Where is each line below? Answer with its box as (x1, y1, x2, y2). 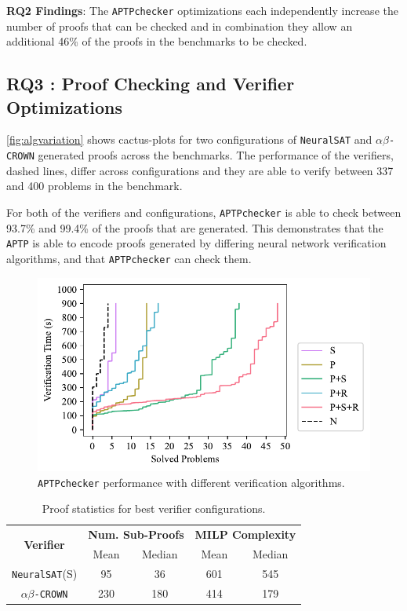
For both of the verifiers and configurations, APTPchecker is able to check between (6, 203, 402, 220)
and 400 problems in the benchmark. (6, 177, 183, 194)
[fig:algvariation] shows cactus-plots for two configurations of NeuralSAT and (6, 131, 372, 148)
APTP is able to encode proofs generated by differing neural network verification (6, 235, 387, 251)
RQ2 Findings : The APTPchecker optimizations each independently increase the (6, 2, 398, 18)
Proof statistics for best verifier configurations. (42, 500, 266, 517)
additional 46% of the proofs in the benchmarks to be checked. (6, 33, 307, 49)
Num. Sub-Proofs (88, 526, 184, 543)
